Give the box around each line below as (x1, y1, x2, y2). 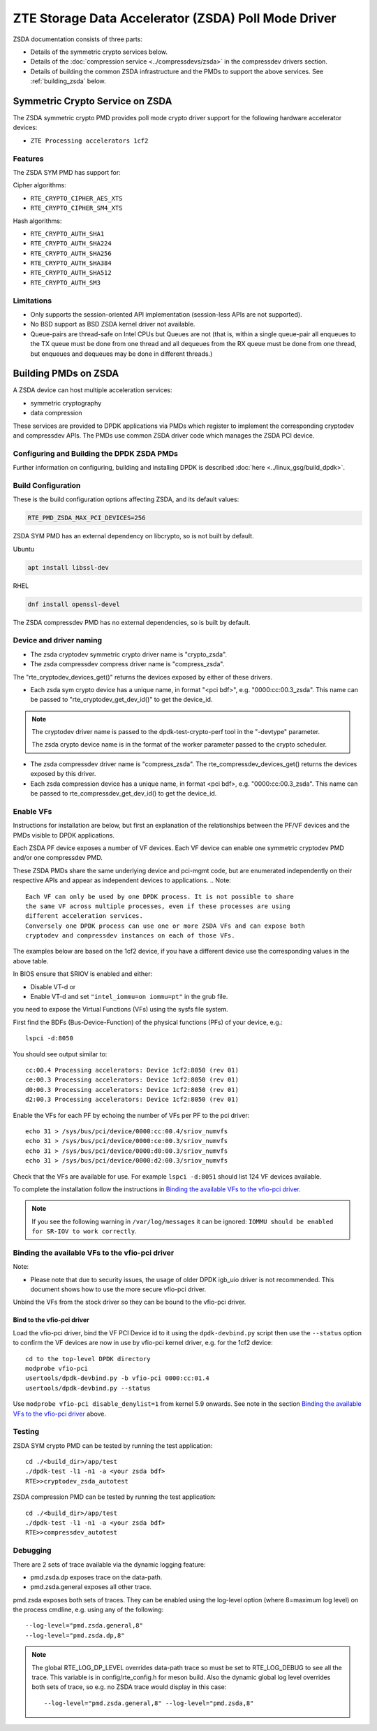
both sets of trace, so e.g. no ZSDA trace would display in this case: (31, 1683, 227, 1691)
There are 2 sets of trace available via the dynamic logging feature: (13, 1560, 206, 1569)
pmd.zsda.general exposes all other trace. (30, 1583, 152, 1591)
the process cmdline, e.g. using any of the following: (13, 1605, 164, 1614)
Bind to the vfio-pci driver (13, 1316, 90, 1324)
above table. (13, 956, 49, 965)
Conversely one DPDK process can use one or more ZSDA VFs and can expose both (25, 921, 305, 930)
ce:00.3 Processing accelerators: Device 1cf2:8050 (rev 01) (25, 1076, 239, 1084)
